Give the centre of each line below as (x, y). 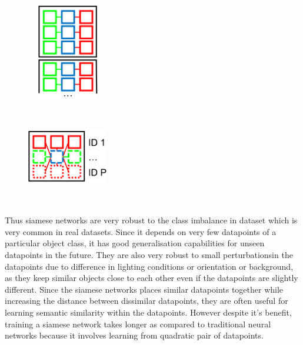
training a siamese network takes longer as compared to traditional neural (138, 324)
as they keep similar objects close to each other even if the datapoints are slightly (151, 278)
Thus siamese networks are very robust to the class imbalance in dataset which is (151, 220)
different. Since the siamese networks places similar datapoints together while (144, 289)
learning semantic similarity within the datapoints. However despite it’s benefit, (148, 312)
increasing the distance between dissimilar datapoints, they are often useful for (146, 301)
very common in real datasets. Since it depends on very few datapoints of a (141, 231)
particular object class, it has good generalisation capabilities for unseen (135, 243)
